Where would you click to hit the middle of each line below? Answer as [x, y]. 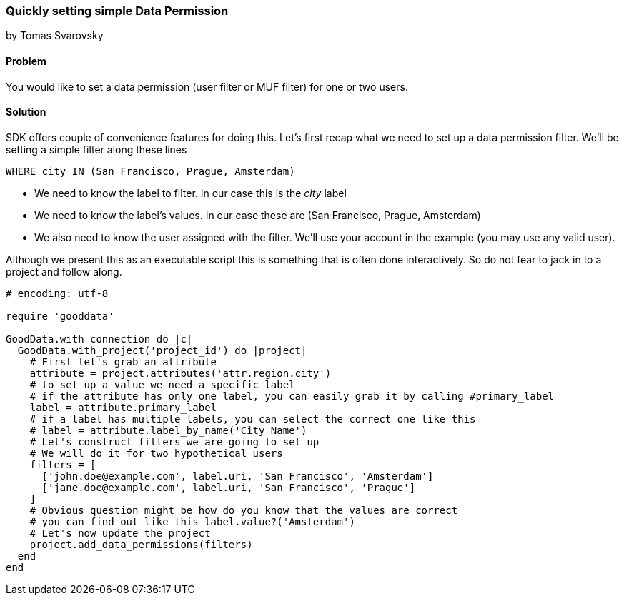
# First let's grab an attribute [123, 362]
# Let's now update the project [120, 533]
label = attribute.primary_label [123, 407]
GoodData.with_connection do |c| [99, 339]
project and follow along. [64, 271]
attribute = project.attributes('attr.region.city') [180, 373]
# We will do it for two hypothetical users [156, 453]
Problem [26, 61]
